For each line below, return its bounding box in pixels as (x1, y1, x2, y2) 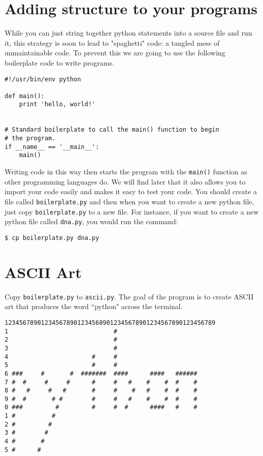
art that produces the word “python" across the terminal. (5, 301, 183, 312)
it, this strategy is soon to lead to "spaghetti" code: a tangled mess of (5, 37, 220, 48)
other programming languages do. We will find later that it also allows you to (5, 176, 246, 187)
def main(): (5, 92, 45, 100)
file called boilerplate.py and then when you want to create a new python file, (5, 196, 254, 206)
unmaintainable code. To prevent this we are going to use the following (5, 47, 225, 58)
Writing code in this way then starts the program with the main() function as (5, 166, 247, 177)
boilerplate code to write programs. (5, 57, 114, 68)
